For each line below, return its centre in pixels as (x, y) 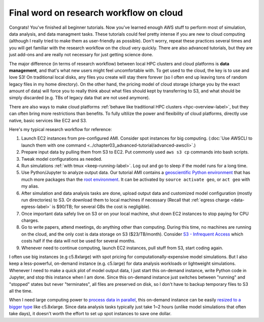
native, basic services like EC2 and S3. (48, 120)
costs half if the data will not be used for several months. (78, 241)
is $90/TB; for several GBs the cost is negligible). (101, 207)
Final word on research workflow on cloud (96, 13)
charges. (30, 220)
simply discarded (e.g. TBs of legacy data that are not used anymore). (79, 98)
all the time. (21, 291)
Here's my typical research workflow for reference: (61, 129)
